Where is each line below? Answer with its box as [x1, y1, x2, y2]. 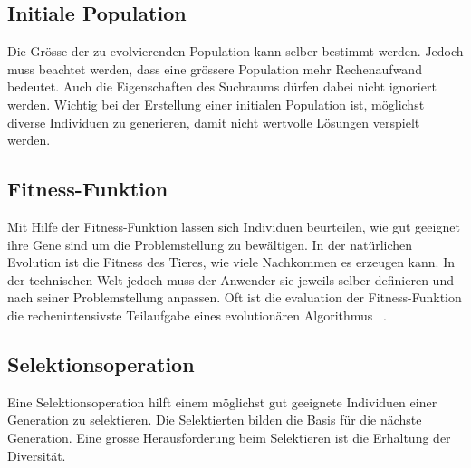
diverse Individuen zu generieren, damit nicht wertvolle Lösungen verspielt [7, 112, 420, 131]
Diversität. [7, 445, 66, 464]
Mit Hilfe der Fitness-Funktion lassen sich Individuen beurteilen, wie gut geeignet [7, 216, 460, 235]
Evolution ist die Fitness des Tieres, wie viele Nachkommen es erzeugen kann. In [7, 253, 455, 272]
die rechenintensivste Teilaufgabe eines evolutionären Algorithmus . [7, 305, 387, 324]
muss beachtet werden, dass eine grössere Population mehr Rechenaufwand [7, 59, 422, 78]
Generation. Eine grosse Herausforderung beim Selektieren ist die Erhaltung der [7, 427, 451, 446]
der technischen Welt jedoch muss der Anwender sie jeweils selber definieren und [7, 270, 454, 289]
